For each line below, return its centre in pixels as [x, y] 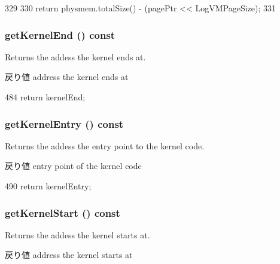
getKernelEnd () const [60, 34]
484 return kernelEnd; [45, 97]
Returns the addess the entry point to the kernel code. [105, 145]
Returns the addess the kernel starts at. [77, 234]
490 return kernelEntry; [48, 186]
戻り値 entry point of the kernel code [73, 166]
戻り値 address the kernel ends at [67, 77]
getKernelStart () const [63, 212]
